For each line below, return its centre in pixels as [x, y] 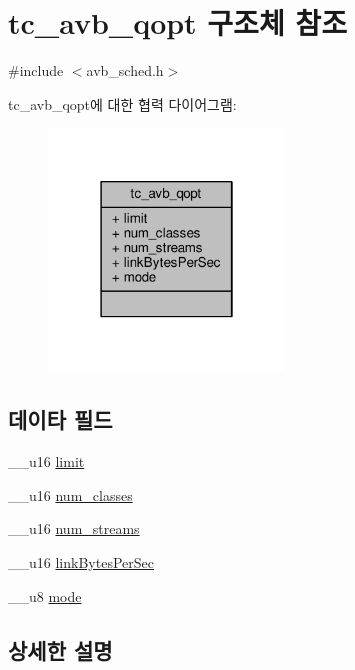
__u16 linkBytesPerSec [81, 561]
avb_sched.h [125, 70]
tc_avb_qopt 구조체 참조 [177, 22]
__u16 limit [46, 461]
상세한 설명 [60, 649]
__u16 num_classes [70, 494]
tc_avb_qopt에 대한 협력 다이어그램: [122, 103]
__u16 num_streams [74, 528]
